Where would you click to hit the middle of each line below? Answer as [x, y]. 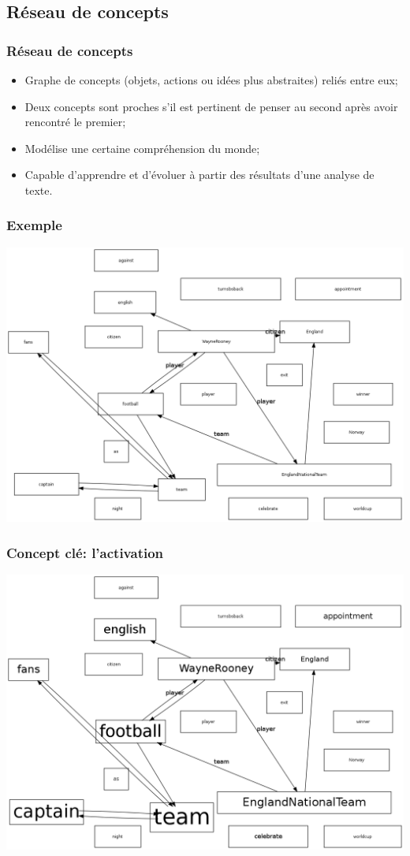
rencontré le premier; [75, 122]
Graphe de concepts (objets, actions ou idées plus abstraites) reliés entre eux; [211, 80]
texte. [39, 190]
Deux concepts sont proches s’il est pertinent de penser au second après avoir [211, 106]
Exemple [34, 225]
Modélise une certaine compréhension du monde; [142, 148]
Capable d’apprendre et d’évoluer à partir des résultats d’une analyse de [199, 175]
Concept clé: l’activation [85, 552]
